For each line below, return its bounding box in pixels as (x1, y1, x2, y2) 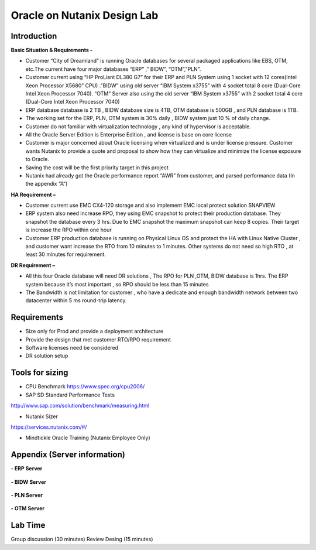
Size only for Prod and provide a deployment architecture (25, 328, 164, 335)
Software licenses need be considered (25, 344, 119, 351)
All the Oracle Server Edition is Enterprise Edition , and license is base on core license (25, 131, 232, 138)
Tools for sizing (11, 368, 68, 378)
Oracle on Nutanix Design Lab (11, 9, 159, 22)
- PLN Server (11, 492, 43, 499)
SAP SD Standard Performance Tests (25, 391, 115, 398)
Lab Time (11, 520, 46, 530)
